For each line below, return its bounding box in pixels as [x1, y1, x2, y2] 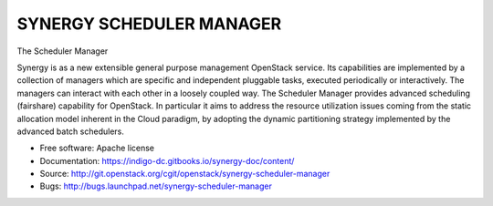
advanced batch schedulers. [16, 126, 125, 137]
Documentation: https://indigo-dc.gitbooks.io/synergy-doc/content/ [39, 155, 295, 166]
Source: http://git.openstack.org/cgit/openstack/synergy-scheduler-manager [39, 169, 330, 180]
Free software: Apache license [39, 142, 155, 154]
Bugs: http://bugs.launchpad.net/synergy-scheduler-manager [39, 180, 273, 191]
